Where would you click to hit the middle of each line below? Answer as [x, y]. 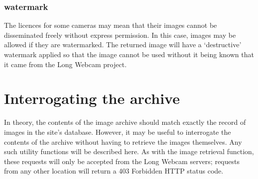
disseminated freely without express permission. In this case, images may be [120, 35]
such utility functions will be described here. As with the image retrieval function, [129, 151]
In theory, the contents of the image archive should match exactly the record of [125, 122]
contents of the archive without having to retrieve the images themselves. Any [123, 141]
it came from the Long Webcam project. [65, 64]
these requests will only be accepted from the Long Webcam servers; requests [122, 161]
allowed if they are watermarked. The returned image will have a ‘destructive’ [123, 45]
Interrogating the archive [92, 98]
